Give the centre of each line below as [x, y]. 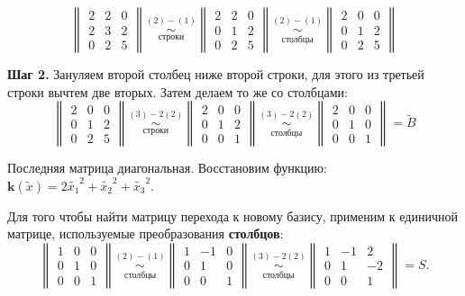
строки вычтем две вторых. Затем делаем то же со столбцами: [178, 91]
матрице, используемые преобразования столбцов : [146, 233]
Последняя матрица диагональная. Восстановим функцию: [167, 168]
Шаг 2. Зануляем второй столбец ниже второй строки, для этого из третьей [216, 74]
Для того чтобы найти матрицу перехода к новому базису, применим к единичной [232, 215]
